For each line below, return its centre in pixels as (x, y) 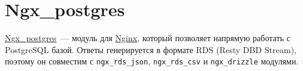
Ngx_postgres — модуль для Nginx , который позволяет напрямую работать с (148, 38)
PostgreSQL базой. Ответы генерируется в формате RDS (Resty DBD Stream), (151, 49)
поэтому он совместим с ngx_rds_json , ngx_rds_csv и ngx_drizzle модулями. (152, 61)
